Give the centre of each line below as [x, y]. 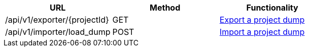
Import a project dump [262, 32]
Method [165, 8]
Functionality [272, 8]
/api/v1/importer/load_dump [58, 32]
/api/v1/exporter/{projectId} [57, 20]
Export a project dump [262, 20]
